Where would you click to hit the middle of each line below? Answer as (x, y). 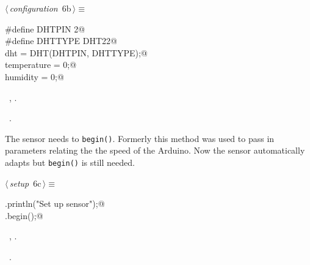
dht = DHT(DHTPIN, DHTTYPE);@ (76, 52)
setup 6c (25, 183)
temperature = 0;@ (41, 65)
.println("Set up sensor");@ (55, 203)
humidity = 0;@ (34, 76)
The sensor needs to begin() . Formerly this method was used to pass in (140, 138)
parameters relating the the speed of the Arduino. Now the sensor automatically (155, 150)
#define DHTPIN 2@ (45, 28)
